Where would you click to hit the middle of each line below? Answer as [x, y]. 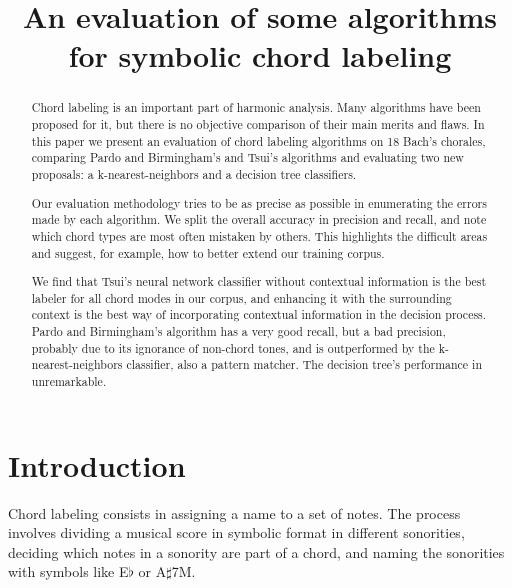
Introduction [97, 464]
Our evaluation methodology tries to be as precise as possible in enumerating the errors [259, 202]
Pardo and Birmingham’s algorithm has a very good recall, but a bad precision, [238, 331]
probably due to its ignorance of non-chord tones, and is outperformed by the [233, 347]
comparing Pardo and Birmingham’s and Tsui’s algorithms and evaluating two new [247, 157]
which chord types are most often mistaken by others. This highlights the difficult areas [259, 235]
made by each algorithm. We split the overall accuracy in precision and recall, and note [259, 219]
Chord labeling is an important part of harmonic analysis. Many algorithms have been [256, 107]
